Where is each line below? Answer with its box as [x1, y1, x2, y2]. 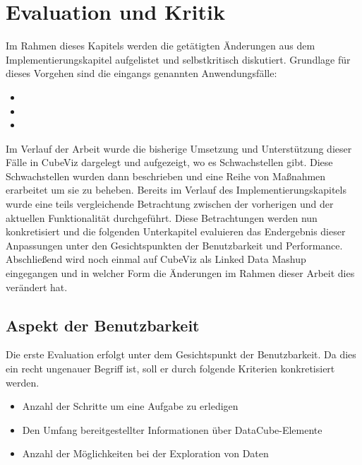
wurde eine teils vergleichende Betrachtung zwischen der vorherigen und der [6, 196, 334, 211]
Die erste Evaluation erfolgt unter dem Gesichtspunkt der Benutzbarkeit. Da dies [6, 347, 356, 362]
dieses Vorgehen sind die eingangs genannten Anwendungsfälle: [6, 66, 277, 81]
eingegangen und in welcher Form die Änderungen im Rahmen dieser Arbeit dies [6, 266, 355, 281]
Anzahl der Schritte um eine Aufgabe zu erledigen [22, 399, 239, 413]
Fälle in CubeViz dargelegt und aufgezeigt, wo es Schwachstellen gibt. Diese [6, 155, 333, 170]
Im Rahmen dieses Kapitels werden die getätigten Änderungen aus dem [6, 38, 315, 53]
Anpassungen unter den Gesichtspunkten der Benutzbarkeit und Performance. [6, 237, 343, 252]
